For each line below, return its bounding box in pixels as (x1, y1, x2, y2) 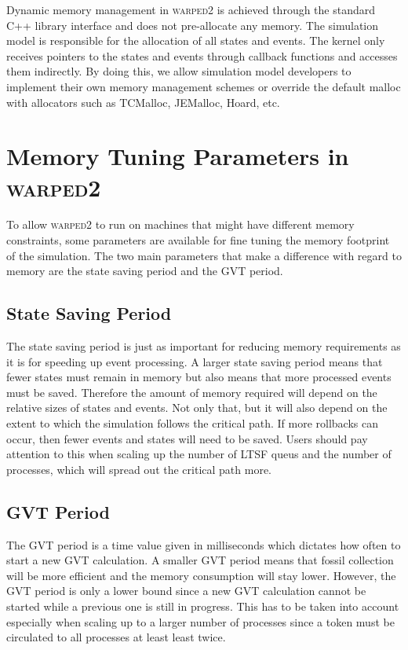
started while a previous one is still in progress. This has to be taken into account (6, 597, 399, 614)
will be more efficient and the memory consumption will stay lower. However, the (6, 567, 396, 583)
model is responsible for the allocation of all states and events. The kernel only (6, 32, 385, 49)
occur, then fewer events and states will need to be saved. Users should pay (6, 430, 368, 446)
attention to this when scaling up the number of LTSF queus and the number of (6, 446, 392, 462)
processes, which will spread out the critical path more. (6, 461, 272, 477)
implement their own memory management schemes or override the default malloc (6, 78, 401, 94)
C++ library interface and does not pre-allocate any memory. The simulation (6, 17, 379, 33)
